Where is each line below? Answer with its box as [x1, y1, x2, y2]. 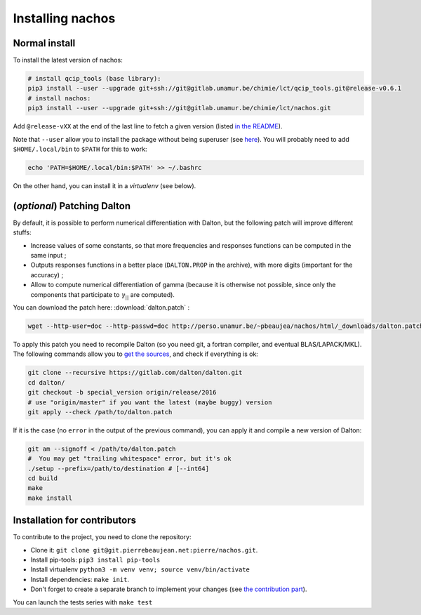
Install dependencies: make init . [30, 575, 130, 583]
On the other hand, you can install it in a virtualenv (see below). [13, 181, 196, 190]
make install [27, 494, 73, 502]
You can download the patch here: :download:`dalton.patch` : [13, 303, 190, 312]
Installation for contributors [13, 515, 137, 527]
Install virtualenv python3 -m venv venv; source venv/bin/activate [30, 565, 250, 574]
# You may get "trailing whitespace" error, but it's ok [27, 455, 232, 463]
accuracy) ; [30, 270, 64, 279]
